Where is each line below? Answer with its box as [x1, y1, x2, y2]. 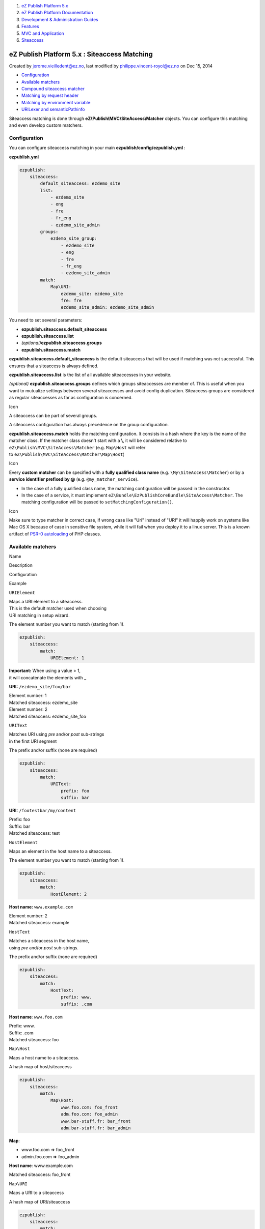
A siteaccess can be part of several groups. [9, 412, 98, 418]
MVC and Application [21, 30, 64, 36]
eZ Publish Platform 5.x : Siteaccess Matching [9, 50, 153, 59]
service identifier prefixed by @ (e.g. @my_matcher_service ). [9, 476, 139, 482]
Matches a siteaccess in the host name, [9, 938, 89, 944]
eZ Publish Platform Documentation [21, 10, 93, 16]
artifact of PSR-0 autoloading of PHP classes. [9, 531, 102, 537]
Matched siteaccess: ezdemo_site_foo [9, 713, 86, 719]
